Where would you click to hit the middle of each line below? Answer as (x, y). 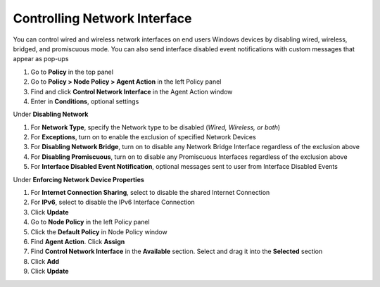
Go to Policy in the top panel (72, 72)
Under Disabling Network (51, 114)
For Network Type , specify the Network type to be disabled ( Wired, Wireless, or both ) (156, 127)
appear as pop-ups (41, 59)
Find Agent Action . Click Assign (78, 241)
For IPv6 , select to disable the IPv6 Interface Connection (113, 202)
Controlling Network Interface (103, 18)
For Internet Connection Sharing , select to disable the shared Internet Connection (150, 193)
